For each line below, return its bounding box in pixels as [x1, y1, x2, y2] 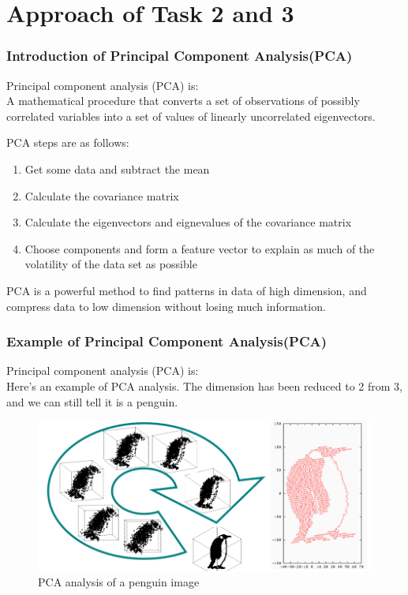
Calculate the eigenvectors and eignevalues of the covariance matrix [24, 214, 352, 230]
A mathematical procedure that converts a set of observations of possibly [6, 92, 360, 109]
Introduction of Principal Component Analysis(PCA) [6, 46, 353, 65]
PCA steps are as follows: [6, 134, 129, 151]
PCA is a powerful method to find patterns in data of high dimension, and [6, 282, 367, 298]
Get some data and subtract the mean [24, 160, 210, 177]
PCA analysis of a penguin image [38, 574, 200, 590]
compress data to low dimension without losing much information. [6, 297, 326, 314]
